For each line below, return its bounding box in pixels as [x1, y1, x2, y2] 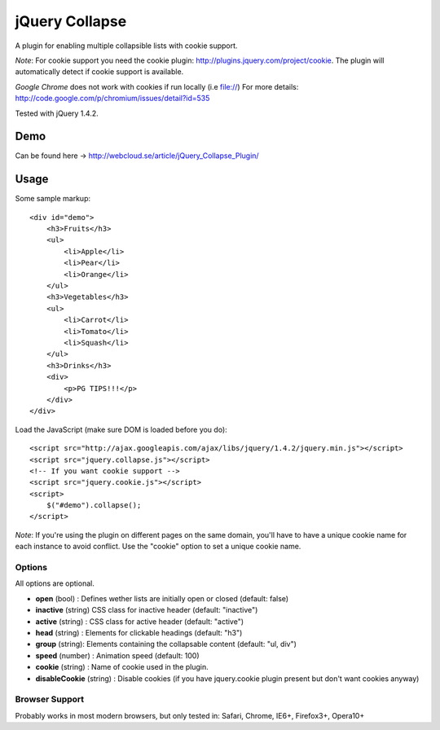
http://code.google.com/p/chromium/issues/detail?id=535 [15, 94, 210, 103]
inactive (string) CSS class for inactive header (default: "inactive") [35, 605, 258, 615]
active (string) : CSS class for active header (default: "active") [35, 616, 244, 627]
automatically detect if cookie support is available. [15, 67, 184, 77]
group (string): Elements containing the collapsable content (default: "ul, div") [35, 640, 297, 649]
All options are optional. [15, 578, 95, 588]
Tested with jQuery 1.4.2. [15, 108, 99, 118]
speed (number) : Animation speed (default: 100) [35, 650, 200, 660]
